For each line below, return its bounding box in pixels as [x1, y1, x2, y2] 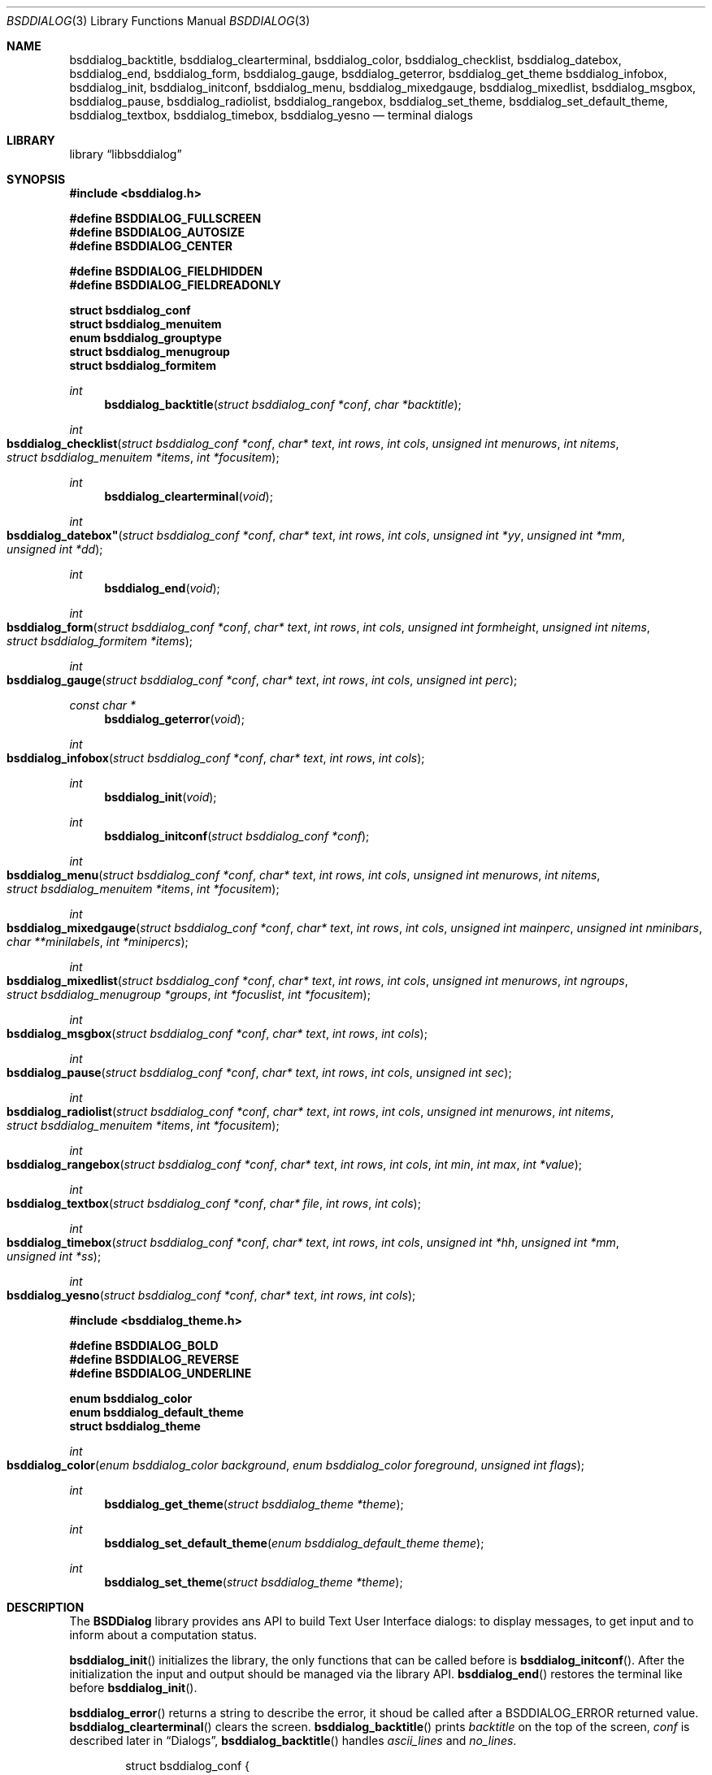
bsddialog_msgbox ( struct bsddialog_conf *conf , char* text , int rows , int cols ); [7, 1026, 428, 1040]
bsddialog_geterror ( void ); [104, 712, 245, 726]
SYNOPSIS [7, 172, 66, 186]
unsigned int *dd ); [7, 542, 103, 556]
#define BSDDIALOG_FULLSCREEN [69, 211, 262, 225]
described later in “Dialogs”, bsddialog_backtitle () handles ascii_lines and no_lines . [69, 1734, 517, 1747]
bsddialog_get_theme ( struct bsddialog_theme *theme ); [104, 1497, 404, 1511]
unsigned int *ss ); [7, 1249, 102, 1263]
